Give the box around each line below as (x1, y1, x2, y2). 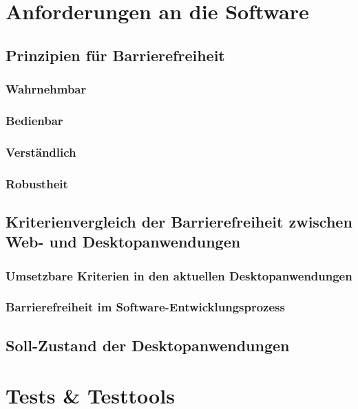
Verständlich (6, 143, 76, 160)
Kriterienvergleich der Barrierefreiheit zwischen (6, 210, 352, 232)
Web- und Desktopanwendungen (6, 231, 241, 252)
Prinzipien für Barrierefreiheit (6, 44, 225, 65)
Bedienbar (6, 111, 63, 129)
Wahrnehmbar (6, 80, 87, 98)
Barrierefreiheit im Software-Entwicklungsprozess (6, 298, 285, 316)
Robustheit (6, 175, 68, 192)
